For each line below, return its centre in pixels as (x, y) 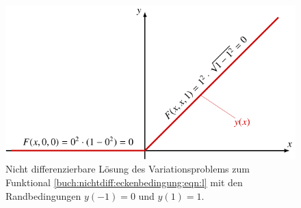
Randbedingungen (43, 195)
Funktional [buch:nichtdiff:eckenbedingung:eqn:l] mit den (124, 182)
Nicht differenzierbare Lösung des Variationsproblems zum (128, 169)
